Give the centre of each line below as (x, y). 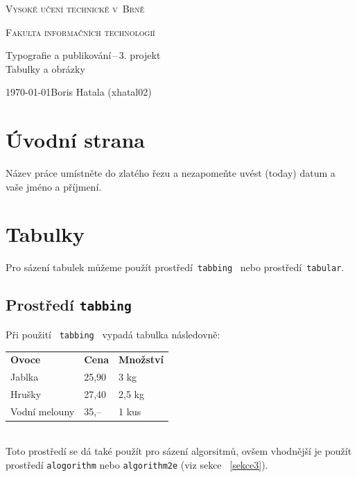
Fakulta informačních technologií (80, 32)
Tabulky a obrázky (45, 68)
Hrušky (26, 393)
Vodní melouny (43, 411)
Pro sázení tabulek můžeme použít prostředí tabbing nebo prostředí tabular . (175, 267)
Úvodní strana (76, 140)
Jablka (25, 377)
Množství (141, 359)
